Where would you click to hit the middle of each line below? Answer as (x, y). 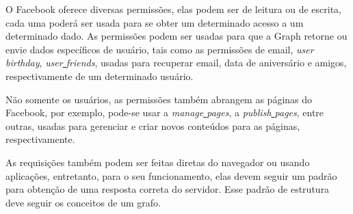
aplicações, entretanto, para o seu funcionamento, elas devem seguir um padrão (171, 175)
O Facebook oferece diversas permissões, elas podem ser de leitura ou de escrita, (173, 9)
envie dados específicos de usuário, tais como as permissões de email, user (160, 49)
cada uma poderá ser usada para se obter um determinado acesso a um (155, 22)
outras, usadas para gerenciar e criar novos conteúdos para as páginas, (153, 125)
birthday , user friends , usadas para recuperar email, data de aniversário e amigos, (176, 63)
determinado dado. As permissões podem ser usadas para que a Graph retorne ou (176, 36)
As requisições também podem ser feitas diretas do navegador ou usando (158, 162)
